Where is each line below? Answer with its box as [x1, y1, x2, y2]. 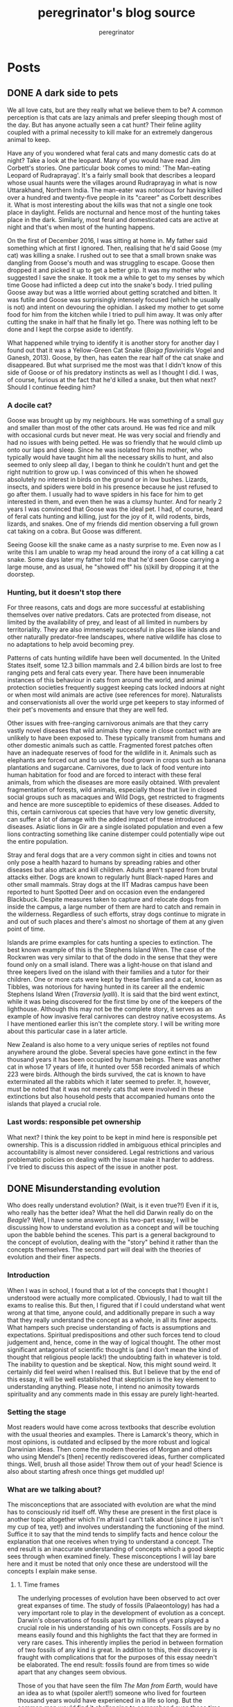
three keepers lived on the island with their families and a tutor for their [7, 968, 210, 976]
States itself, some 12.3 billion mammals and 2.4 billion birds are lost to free [7, 661, 222, 670]
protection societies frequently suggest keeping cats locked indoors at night [7, 684, 225, 692]
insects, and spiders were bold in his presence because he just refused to [7, 482, 218, 491]
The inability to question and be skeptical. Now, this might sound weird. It [7, 1360, 216, 1369]
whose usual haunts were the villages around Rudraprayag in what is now [7, 178, 217, 187]
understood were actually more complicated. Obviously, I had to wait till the [7, 1293, 223, 1302]
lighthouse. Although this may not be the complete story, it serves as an [7, 1005, 213, 1014]
